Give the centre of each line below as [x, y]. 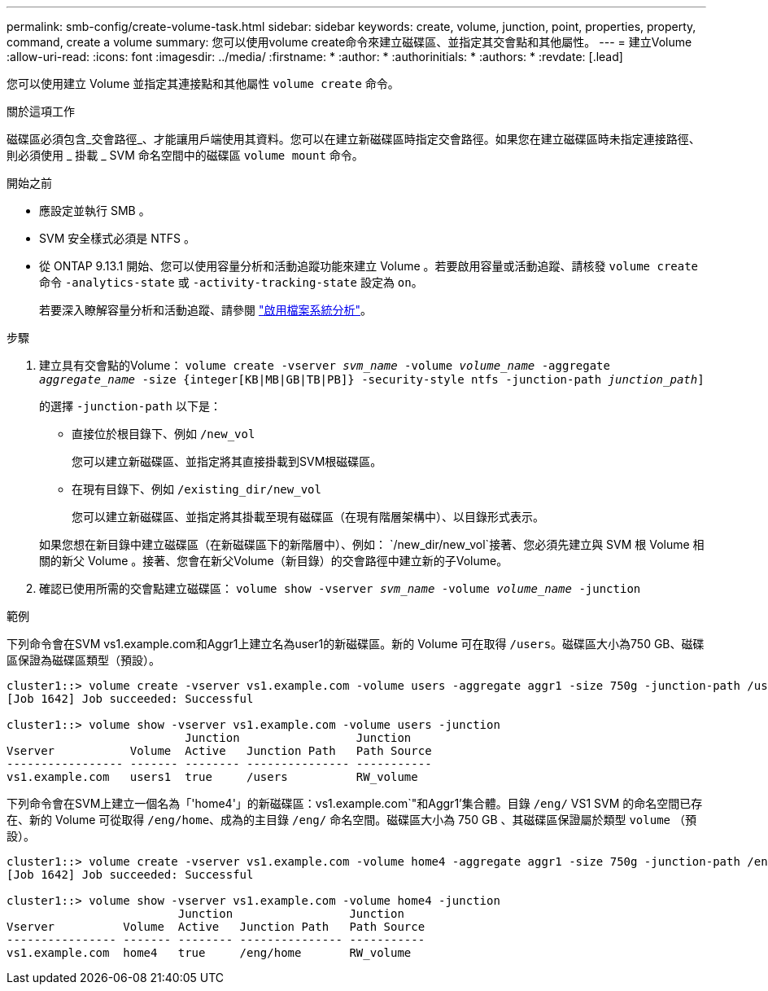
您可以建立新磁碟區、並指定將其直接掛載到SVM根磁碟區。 [227, 461]
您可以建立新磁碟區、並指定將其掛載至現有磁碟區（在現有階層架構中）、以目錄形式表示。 [308, 517]
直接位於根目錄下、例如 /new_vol [164, 434]
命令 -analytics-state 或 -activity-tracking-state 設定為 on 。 [231, 282]
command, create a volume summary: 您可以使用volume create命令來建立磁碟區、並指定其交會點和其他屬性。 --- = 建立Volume [349, 42]
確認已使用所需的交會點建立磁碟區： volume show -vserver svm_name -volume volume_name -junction [340, 588]
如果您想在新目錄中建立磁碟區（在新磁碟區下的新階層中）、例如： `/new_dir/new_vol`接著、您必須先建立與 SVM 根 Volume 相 [372, 544]
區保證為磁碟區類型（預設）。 [83, 660]
